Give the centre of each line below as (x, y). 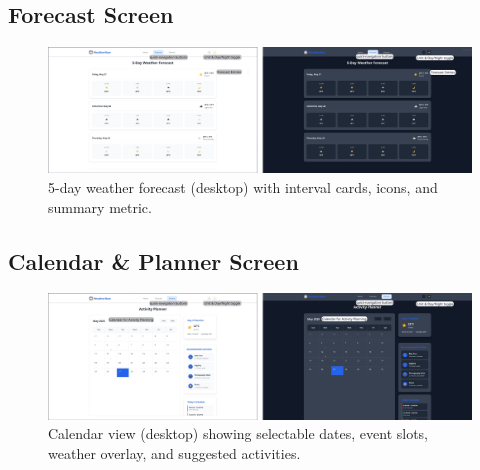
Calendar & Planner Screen (153, 260)
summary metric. (100, 206)
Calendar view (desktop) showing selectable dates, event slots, (238, 433)
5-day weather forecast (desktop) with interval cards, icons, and (243, 187)
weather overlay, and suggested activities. (174, 452)
